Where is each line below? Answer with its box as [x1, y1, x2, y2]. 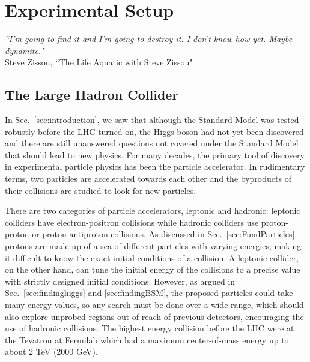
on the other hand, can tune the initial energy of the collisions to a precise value [5, 263, 300, 276]
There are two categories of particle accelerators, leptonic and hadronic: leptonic [5, 204, 300, 217]
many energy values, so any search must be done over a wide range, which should [5, 298, 304, 311]
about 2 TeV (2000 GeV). [5, 345, 98, 358]
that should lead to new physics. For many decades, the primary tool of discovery [5, 148, 305, 161]
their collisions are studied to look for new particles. [5, 184, 196, 196]
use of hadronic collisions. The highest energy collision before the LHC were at [5, 322, 294, 334]
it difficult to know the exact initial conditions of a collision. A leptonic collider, [5, 251, 299, 264]
